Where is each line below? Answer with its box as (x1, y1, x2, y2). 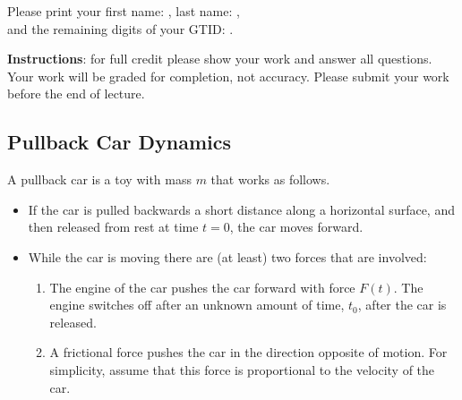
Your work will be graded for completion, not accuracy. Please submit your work (7, 66, 449, 85)
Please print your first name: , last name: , (7, 2, 240, 20)
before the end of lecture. (7, 84, 145, 103)
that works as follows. (210, 170, 330, 189)
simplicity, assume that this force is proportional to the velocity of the (49, 360, 435, 379)
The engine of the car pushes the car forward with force (49, 277, 355, 296)
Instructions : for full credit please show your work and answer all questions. (7, 49, 432, 68)
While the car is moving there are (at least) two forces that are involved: (28, 247, 427, 266)
